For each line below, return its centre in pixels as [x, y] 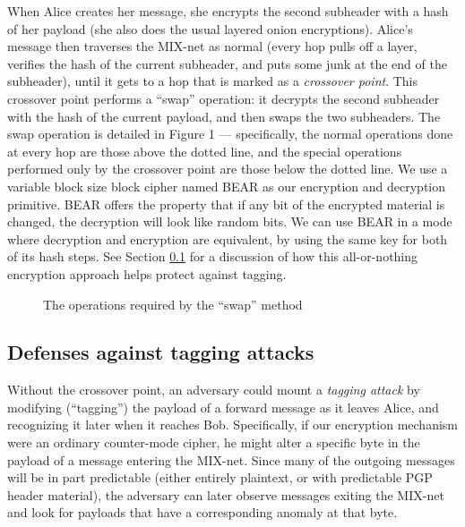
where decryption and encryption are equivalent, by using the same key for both [228, 238]
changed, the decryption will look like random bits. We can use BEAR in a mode [230, 221]
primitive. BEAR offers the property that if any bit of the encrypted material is [226, 204]
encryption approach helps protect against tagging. [147, 273]
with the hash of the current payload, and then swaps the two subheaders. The [224, 116]
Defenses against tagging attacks [161, 352]
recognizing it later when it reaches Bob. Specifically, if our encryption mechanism [232, 425]
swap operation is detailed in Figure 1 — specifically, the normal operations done [230, 134]
